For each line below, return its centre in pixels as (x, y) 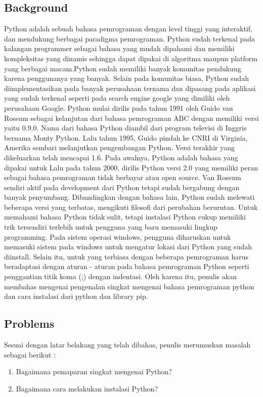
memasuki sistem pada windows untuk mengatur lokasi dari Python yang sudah (128, 247)
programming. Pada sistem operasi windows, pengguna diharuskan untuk (118, 236)
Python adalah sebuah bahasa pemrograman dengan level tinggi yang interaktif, (128, 29)
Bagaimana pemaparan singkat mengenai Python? (94, 371)
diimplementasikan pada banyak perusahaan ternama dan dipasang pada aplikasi (130, 88)
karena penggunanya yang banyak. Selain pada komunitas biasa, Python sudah (126, 78)
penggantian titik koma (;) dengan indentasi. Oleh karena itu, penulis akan (120, 276)
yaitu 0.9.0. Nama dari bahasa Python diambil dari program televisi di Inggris (125, 128)
